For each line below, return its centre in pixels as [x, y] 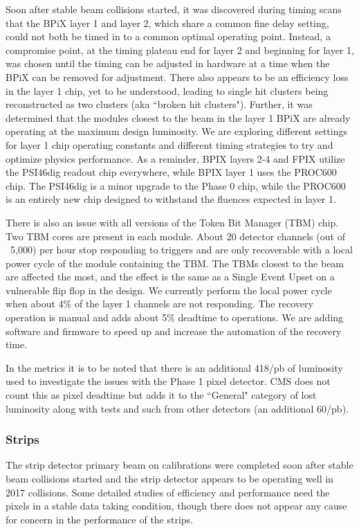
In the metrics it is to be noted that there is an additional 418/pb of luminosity [174, 367]
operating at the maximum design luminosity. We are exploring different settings [176, 131]
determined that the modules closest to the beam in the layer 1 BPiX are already [178, 117]
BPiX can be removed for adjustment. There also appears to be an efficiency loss [177, 76]
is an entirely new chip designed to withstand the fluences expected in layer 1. [171, 199]
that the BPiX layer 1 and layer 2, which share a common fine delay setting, [167, 22]
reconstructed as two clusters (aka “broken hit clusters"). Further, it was [159, 104]
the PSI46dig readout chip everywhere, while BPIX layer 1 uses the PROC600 [171, 172]
